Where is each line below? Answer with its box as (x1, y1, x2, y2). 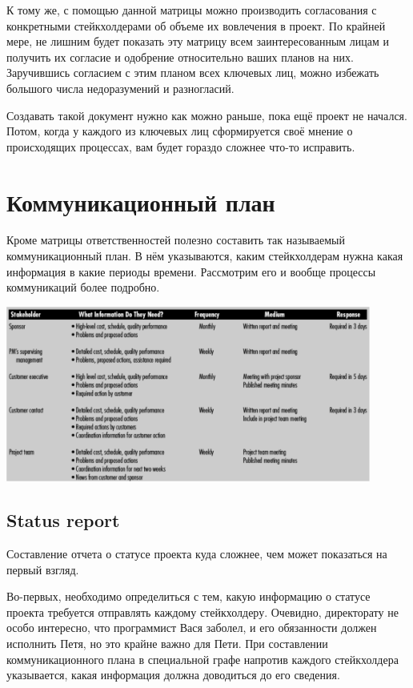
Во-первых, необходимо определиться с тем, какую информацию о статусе (6, 588, 371, 605)
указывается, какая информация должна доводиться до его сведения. (6, 666, 340, 683)
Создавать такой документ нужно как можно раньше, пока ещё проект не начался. (6, 107, 407, 123)
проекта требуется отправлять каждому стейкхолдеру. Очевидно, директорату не (6, 603, 399, 620)
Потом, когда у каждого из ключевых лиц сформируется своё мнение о (6, 123, 353, 139)
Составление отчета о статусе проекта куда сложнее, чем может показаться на (6, 545, 387, 562)
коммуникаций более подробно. (6, 279, 160, 296)
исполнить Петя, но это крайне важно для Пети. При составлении (6, 634, 328, 651)
